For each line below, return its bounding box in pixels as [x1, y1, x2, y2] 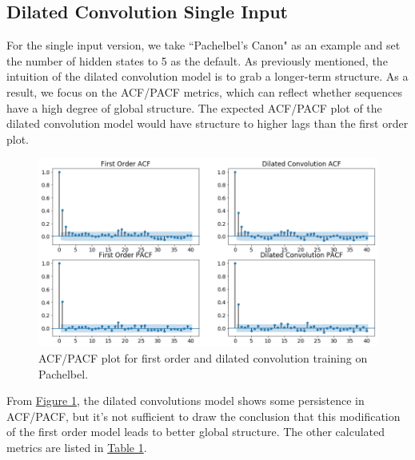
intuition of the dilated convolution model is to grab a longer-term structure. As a [6, 68, 409, 85]
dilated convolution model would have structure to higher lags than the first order [6, 115, 409, 132]
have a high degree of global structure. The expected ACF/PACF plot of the [6, 99, 382, 116]
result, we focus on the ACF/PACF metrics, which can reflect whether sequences [6, 83, 402, 100]
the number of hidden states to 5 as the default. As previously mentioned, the [6, 52, 388, 69]
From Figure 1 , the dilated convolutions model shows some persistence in [6, 392, 365, 409]
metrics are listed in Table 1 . [6, 439, 147, 455]
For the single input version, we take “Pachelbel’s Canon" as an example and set [6, 37, 401, 54]
